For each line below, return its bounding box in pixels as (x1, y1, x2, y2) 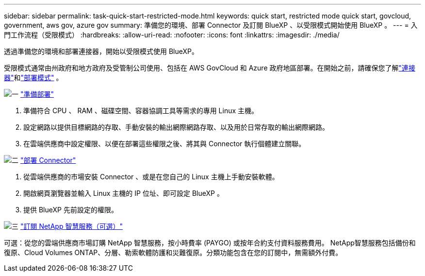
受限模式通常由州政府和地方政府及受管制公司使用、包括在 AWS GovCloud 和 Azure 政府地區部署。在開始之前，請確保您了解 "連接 (4, 64, 416, 72)
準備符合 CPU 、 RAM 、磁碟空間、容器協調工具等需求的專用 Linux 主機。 (23, 106, 259, 115)
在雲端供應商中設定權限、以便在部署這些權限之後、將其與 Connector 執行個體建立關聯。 (23, 139, 306, 148)
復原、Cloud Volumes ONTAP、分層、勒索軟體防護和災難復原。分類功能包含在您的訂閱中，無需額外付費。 (4, 248, 343, 257)
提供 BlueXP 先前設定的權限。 (23, 206, 118, 214)
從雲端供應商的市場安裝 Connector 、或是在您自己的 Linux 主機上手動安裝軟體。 (23, 172, 279, 181)
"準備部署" (20, 90, 54, 98)
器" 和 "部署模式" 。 (4, 73, 63, 82)
